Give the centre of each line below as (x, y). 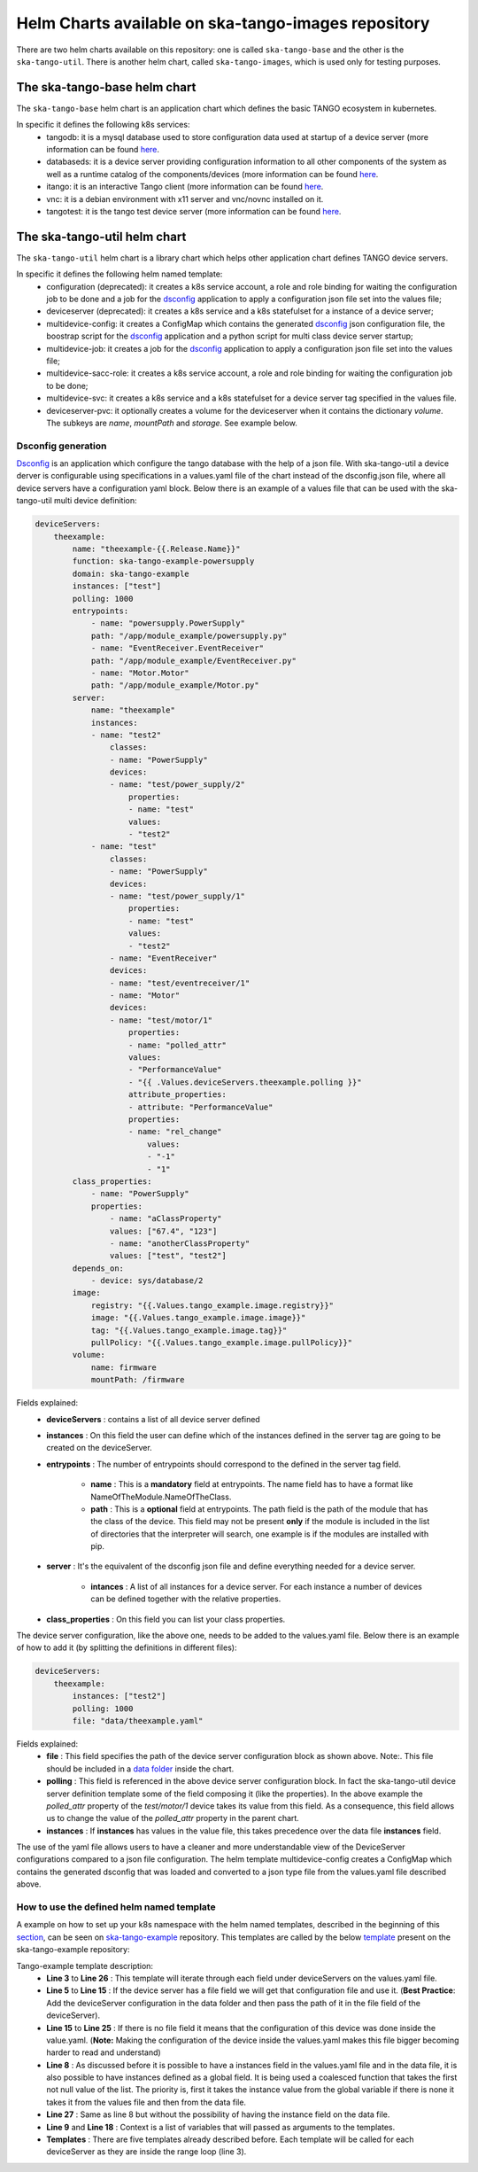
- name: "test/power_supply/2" (177, 785)
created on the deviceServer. (99, 1448)
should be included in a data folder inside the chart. (140, 1769)
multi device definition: (95, 501)
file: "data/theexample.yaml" (138, 1720)
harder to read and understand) (104, 2052)
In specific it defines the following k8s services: (103, 125)
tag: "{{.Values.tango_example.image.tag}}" (189, 1330)
